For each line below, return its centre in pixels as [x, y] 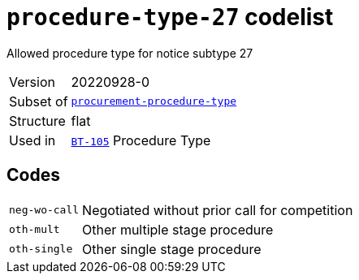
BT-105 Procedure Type [141, 140]
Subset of [39, 101]
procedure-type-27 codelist [170, 17]
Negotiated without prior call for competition [218, 210]
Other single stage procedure [172, 249]
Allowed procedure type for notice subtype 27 [130, 53]
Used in [32, 140]
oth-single [41, 249]
